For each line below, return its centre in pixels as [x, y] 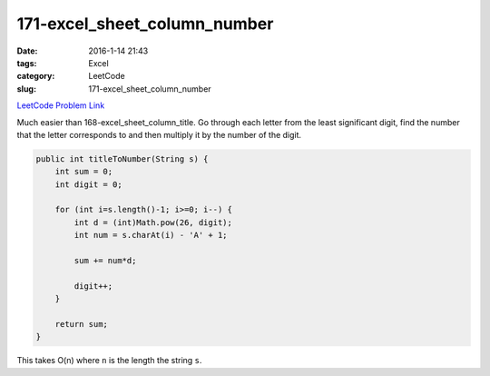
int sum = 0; [84, 172]
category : [36, 76]
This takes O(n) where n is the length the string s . [109, 361]
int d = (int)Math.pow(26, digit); [153, 222]
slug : [26, 89]
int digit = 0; [88, 184]
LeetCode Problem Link [61, 105]
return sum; [82, 324]
